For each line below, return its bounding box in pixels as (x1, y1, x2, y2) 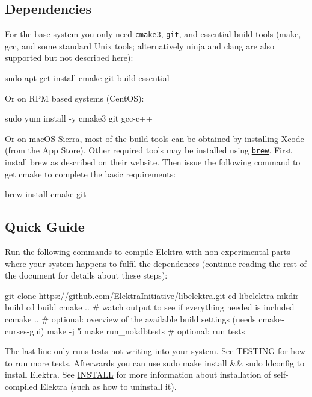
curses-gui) (5, 324, 44, 337)
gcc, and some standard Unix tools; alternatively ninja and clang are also (5, 39, 275, 52)
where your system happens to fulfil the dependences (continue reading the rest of (5, 257, 307, 269)
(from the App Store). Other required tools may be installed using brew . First (5, 144, 292, 156)
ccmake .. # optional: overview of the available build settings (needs (5, 313, 256, 325)
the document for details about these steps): (5, 269, 168, 282)
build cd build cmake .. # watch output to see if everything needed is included (5, 301, 295, 313)
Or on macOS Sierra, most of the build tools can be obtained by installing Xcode (5, 132, 304, 144)
